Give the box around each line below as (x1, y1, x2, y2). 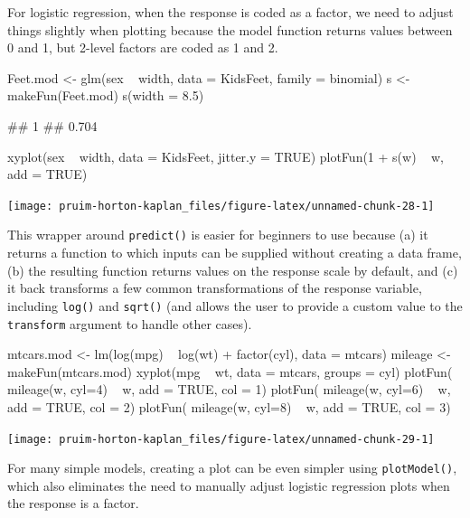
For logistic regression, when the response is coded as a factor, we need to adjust (7, 3, 454, 21)
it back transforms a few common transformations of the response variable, (7, 278, 422, 297)
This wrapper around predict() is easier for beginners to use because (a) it (7, 225, 428, 244)
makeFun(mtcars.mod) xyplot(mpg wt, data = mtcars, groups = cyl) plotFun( (7, 362, 453, 381)
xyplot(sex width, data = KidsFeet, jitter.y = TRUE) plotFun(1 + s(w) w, (7, 146, 444, 165)
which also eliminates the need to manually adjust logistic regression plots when (7, 476, 450, 494)
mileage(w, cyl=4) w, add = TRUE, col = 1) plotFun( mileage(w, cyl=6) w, (7, 380, 451, 399)
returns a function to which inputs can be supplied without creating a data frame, (7, 243, 462, 262)
